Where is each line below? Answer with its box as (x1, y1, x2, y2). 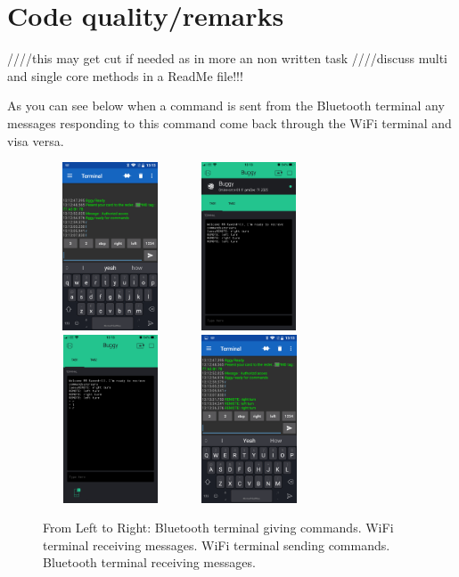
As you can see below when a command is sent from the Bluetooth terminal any (7, 96, 445, 115)
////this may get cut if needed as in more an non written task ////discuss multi (7, 49, 448, 68)
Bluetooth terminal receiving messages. (43, 553, 256, 572)
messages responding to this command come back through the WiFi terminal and (7, 113, 452, 132)
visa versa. (7, 131, 64, 150)
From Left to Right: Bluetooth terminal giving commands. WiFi (43, 518, 394, 537)
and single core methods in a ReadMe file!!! (7, 66, 243, 85)
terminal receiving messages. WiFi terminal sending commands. (43, 535, 390, 554)
